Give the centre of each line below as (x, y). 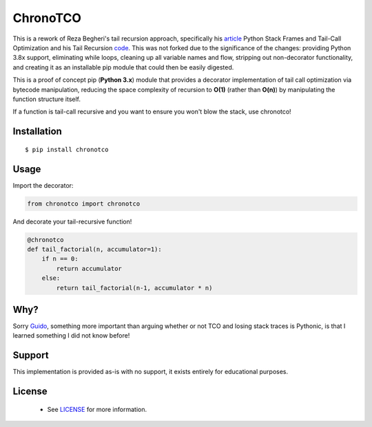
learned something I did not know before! (71, 336)
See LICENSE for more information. (97, 409)
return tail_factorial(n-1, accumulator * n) (134, 288)
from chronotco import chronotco (84, 204)
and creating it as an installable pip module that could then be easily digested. (123, 67)
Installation (37, 132)
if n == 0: (60, 259)
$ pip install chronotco (67, 149)
